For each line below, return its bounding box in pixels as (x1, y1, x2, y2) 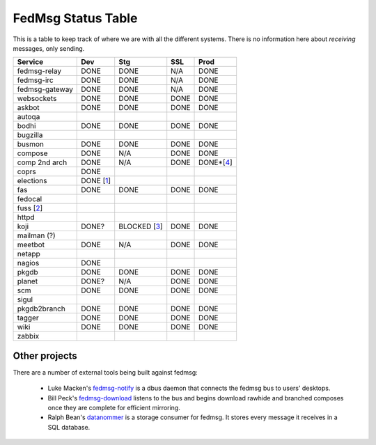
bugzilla (17, 130, 43, 140)
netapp (17, 249, 41, 259)
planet (17, 276, 38, 286)
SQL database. (47, 423, 91, 431)
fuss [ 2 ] (17, 203, 43, 213)
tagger (17, 313, 40, 323)
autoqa (17, 112, 40, 122)
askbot (17, 103, 40, 113)
